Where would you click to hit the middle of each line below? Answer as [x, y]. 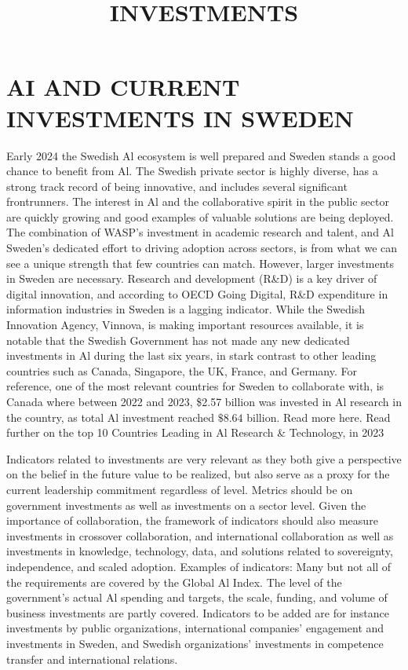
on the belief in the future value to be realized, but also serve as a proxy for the [198, 474]
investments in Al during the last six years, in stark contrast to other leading [191, 355]
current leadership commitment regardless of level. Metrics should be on [180, 489]
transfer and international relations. [92, 659]
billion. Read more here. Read [319, 417]
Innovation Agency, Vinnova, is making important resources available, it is [185, 325]
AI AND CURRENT [123, 87]
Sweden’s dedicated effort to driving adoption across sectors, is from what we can [202, 248]
